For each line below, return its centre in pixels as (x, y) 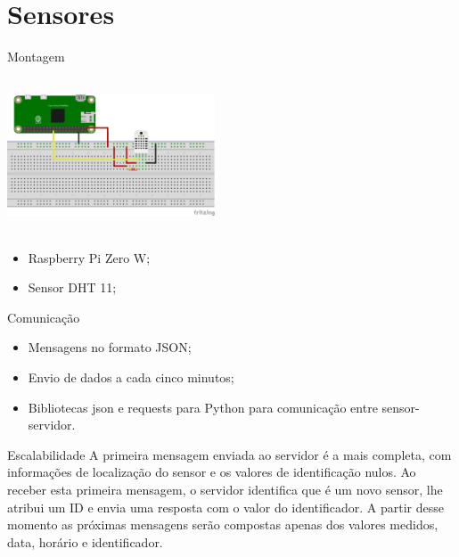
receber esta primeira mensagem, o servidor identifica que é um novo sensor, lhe (225, 489)
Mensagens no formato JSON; (110, 347)
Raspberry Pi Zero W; (89, 257)
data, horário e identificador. (85, 541)
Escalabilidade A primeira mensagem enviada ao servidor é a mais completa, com (229, 454)
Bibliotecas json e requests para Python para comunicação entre (203, 407)
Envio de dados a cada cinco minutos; (131, 377)
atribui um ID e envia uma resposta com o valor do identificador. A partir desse (225, 507)
